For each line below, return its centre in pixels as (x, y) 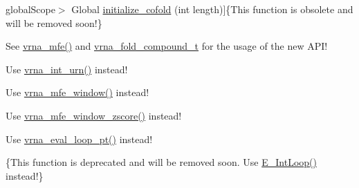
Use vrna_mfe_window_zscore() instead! (94, 115)
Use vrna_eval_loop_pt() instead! (79, 139)
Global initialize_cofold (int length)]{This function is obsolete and (212, 9)
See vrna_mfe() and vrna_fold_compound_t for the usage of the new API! (167, 46)
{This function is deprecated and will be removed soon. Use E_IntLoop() (161, 162)
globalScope (30, 9)
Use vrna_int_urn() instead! (67, 69)
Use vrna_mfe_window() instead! (77, 92)
